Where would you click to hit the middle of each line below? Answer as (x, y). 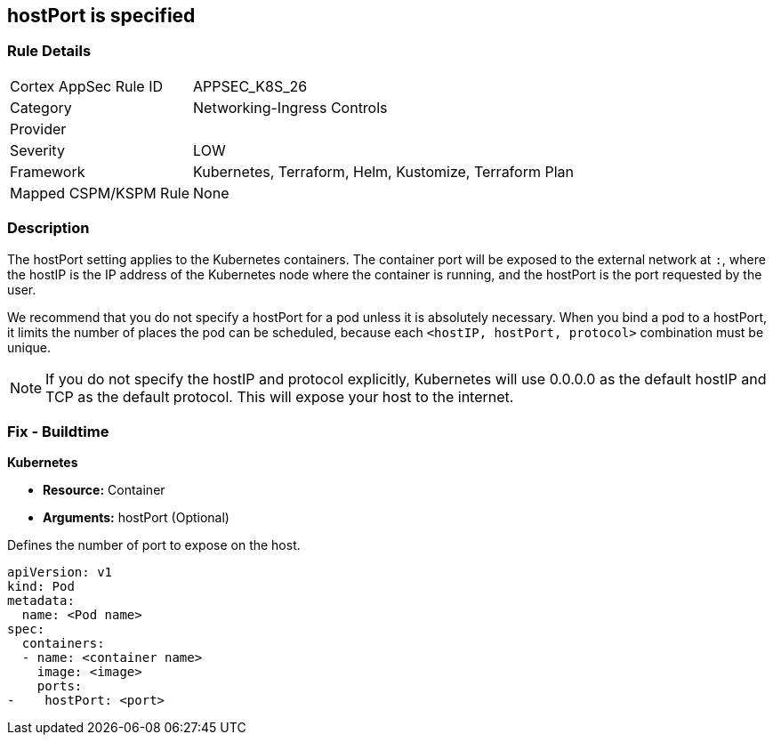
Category (41, 107)
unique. (29, 347)
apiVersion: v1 (60, 573)
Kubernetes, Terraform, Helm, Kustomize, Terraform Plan (383, 171)
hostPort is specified (101, 16)
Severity (37, 150)
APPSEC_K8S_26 (250, 86)
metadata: (41, 601)
